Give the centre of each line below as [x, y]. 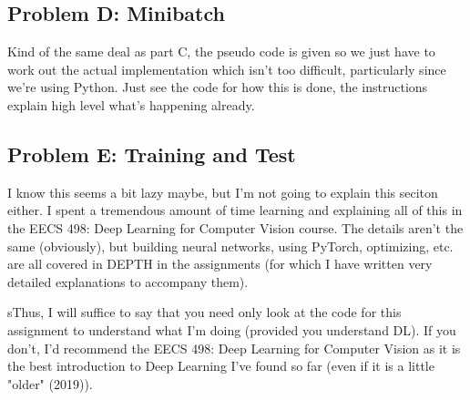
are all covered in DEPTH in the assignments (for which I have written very [220, 264]
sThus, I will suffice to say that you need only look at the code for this [204, 312]
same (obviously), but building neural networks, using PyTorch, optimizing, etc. [230, 246]
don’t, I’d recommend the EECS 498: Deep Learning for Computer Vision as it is [234, 348]
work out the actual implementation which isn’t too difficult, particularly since [227, 69]
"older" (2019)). [50, 383]
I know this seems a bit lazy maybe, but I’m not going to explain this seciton [223, 192]
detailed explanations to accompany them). [128, 281]
